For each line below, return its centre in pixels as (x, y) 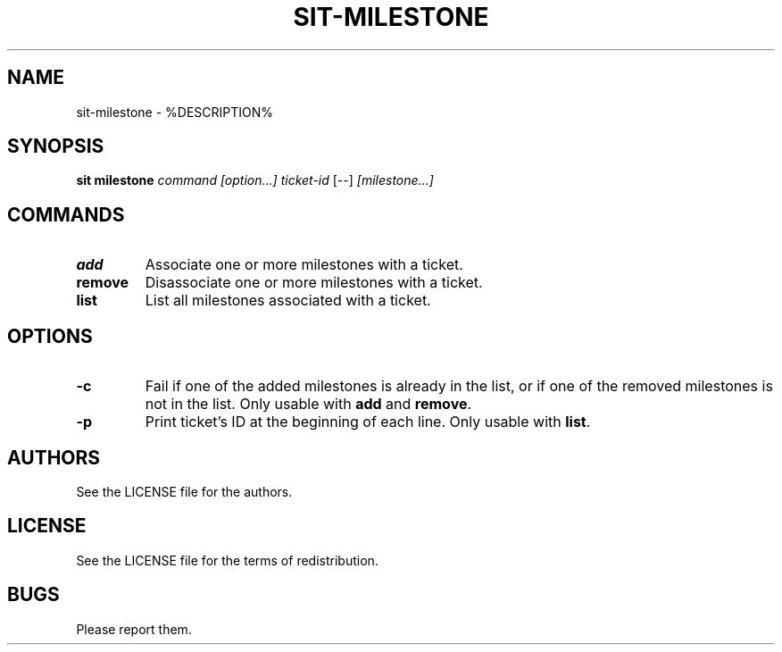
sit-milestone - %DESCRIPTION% (175, 112)
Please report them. (134, 629)
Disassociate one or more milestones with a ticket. (314, 283)
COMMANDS (66, 214)
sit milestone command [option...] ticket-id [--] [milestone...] (255, 180)
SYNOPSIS (56, 146)
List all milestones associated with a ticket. (288, 301)
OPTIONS (50, 336)
